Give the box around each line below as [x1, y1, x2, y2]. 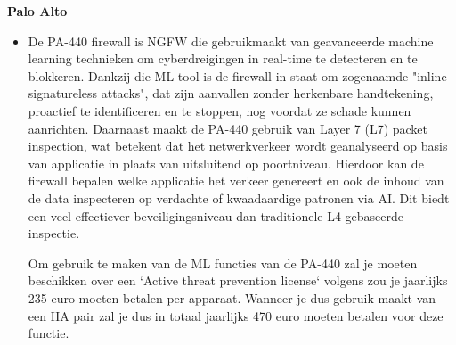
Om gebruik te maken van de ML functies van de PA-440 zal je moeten [28, 253, 418, 272]
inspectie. [28, 224, 80, 242]
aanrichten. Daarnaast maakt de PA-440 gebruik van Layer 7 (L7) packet [28, 119, 428, 137]
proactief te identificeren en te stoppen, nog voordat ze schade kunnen [28, 101, 411, 119]
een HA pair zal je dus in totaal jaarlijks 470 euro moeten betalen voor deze [28, 306, 444, 324]
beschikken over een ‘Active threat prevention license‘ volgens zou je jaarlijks [28, 271, 448, 290]
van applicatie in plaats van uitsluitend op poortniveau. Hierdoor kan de [28, 153, 424, 172]
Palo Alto [7, 2, 68, 20]
